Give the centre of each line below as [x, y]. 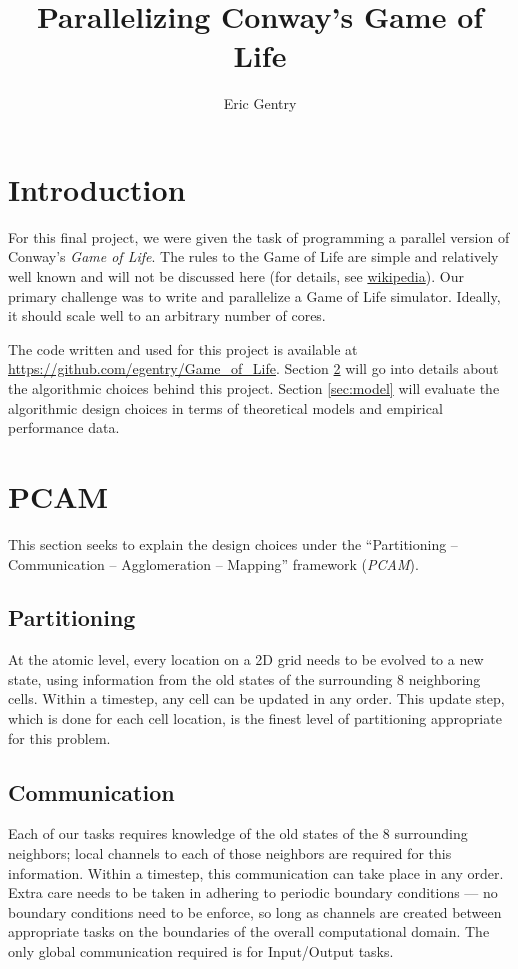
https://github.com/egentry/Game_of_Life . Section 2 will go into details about [253, 368]
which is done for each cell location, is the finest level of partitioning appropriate [255, 718]
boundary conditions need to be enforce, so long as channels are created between [255, 911]
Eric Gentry [260, 103]
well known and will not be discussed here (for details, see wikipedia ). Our [236, 276]
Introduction [97, 188]
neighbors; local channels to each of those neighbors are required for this [230, 853]
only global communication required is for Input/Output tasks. [201, 951]
